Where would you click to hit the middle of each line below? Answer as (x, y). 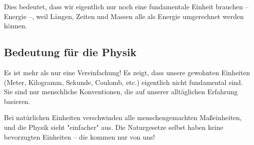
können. (16, 26)
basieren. (17, 101)
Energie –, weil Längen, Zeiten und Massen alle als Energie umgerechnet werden (124, 16)
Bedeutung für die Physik (70, 52)
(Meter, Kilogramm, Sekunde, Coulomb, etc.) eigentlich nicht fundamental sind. (124, 82)
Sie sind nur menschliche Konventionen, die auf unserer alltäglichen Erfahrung (121, 92)
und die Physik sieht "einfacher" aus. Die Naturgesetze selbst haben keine (114, 127)
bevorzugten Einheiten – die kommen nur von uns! (80, 136)
